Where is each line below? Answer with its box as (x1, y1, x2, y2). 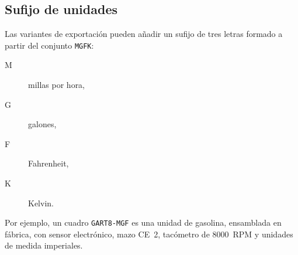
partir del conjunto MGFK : (5, 39, 94, 51)
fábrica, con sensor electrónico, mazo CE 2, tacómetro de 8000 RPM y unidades (5, 227, 293, 240)
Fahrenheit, (28, 157, 69, 169)
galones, (28, 118, 57, 130)
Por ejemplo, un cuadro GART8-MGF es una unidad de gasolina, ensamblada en (5, 216, 282, 229)
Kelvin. (28, 196, 54, 209)
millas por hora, (28, 79, 85, 91)
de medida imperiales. (5, 239, 83, 251)
